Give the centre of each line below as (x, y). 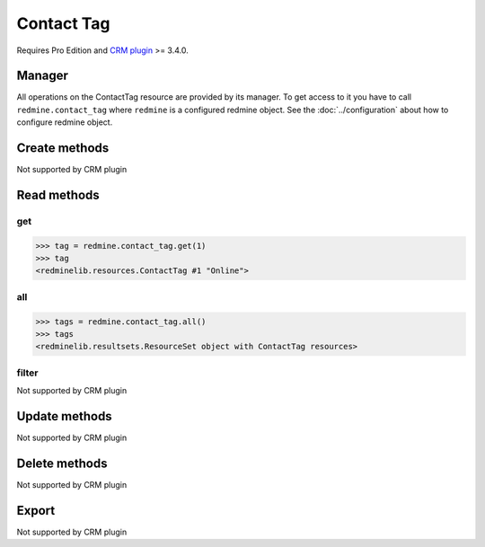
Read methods (58, 194)
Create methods (63, 148)
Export (36, 511)
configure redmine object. (65, 122)
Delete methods (62, 463)
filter (27, 373)
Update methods (64, 416)
